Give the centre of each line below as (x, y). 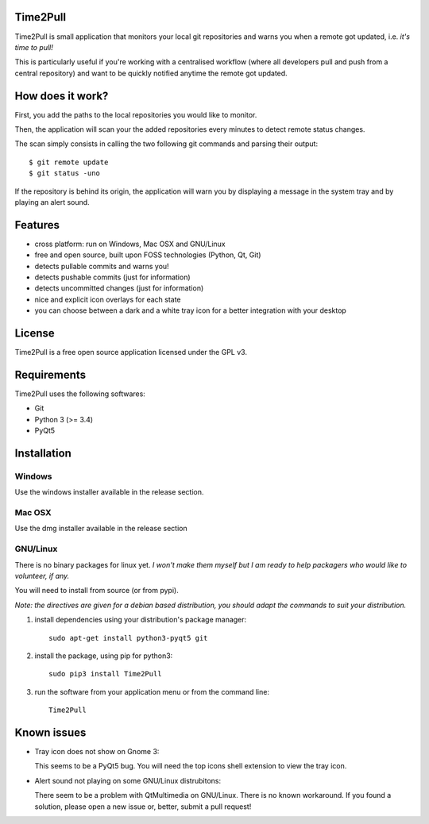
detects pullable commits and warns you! (102, 266)
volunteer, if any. (42, 576)
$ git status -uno (65, 173)
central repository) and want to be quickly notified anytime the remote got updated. (151, 73)
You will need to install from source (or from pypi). (97, 591)
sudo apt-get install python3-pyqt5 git (128, 638)
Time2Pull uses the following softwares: (80, 394)
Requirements (50, 374)
